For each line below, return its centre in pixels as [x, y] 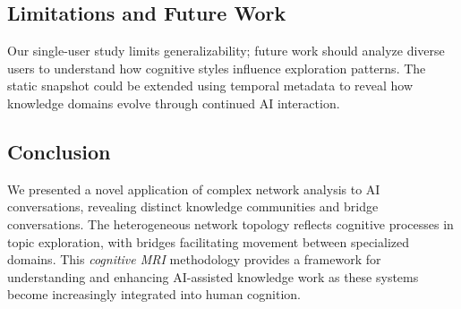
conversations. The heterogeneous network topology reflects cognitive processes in [230, 223]
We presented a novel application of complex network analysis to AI [194, 189]
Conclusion [59, 151]
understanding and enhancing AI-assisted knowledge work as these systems [213, 276]
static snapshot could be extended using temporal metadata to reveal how [210, 86]
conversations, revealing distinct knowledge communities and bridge [193, 206]
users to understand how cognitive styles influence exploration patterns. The [217, 68]
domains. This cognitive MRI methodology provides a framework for [194, 259]
